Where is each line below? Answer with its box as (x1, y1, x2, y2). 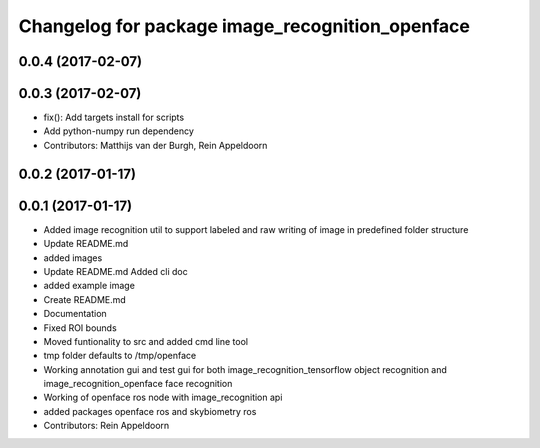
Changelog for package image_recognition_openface (18, 15, 470, 37)
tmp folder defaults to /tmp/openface (43, 350, 197, 362)
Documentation (43, 308, 107, 320)
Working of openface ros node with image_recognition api (43, 391, 283, 404)
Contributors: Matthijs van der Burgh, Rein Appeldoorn (43, 139, 268, 151)
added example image (43, 280, 135, 292)
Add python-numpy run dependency (43, 125, 195, 137)
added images (43, 251, 103, 264)
